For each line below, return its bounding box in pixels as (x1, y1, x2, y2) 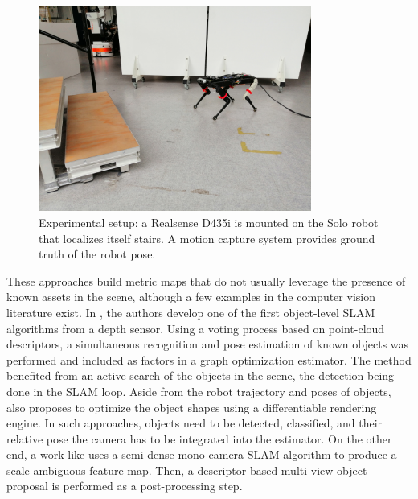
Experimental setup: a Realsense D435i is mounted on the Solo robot (39, 213, 379, 230)
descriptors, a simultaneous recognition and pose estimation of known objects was (6, 336, 409, 353)
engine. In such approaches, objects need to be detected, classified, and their (6, 414, 383, 431)
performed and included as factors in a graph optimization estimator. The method (6, 351, 412, 368)
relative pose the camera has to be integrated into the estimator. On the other (6, 430, 392, 447)
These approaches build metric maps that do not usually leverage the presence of (6, 272, 406, 289)
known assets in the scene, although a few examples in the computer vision (6, 288, 375, 305)
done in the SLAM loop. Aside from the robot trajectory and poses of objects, (6, 382, 391, 399)
